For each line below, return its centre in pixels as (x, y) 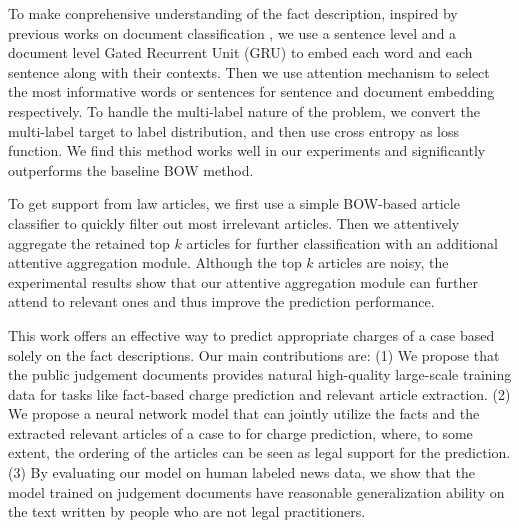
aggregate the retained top (89, 242)
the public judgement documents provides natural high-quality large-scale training (260, 374)
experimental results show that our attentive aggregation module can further (243, 281)
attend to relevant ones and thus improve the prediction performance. (221, 301)
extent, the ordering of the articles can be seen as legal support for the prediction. (259, 452)
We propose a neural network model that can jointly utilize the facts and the (244, 413)
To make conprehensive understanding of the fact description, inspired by (233, 13)
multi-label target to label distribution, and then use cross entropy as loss (234, 130)
